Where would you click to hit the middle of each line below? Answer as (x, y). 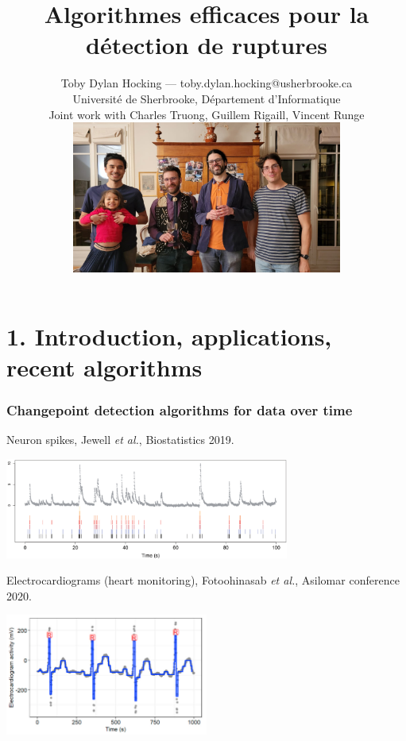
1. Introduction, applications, (169, 336)
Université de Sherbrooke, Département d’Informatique (207, 98)
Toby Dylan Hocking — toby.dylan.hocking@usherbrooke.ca (207, 83)
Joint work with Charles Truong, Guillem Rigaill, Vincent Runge (207, 114)
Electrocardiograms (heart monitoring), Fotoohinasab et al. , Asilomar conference (203, 580)
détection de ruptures (207, 45)
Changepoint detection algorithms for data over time (180, 409)
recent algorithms (104, 367)
